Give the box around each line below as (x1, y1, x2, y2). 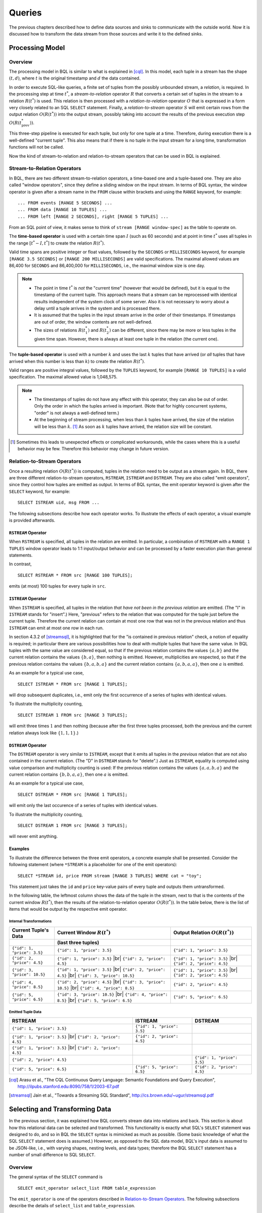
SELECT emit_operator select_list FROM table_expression (17, 1185, 156, 1191)
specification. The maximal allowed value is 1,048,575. (9, 374, 118, 380)
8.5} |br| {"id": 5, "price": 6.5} (57, 997, 132, 1003)
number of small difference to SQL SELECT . (9, 1152, 96, 1158)
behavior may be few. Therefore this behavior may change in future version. (17, 446, 169, 452)
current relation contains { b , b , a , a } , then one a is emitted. (9, 771, 129, 777)
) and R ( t (88, 327, 107, 333)
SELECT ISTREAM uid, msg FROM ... (17, 500, 99, 506)
